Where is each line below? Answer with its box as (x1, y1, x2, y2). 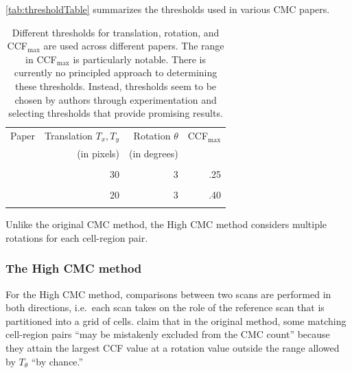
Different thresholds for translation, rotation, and (12, 25, 220, 39)
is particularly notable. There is (73, 52, 207, 66)
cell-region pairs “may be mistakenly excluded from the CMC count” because (5, 327, 330, 341)
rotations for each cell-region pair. (5, 230, 148, 245)
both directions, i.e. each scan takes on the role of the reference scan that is (5, 300, 325, 315)
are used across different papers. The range (43, 38, 224, 53)
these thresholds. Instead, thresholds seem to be (15, 78, 217, 93)
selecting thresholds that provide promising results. (8, 106, 223, 120)
